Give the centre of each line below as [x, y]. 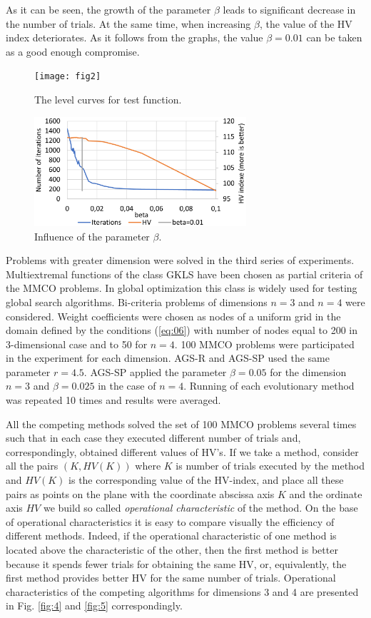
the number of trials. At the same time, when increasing [128, 23]
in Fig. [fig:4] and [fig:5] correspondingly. [94, 606]
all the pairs [32, 466]
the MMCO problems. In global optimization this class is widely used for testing [182, 288]
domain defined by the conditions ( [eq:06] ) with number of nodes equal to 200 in [182, 330]
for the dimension [308, 371]
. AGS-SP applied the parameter [155, 371]
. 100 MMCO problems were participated [264, 344]
